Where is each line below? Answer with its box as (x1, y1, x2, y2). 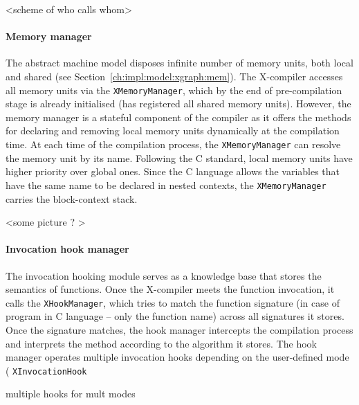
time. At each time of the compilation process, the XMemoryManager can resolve (6, 137, 341, 152)
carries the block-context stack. (6, 191, 138, 206)
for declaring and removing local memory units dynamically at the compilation (6, 123, 340, 138)
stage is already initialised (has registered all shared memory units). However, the (6, 96, 351, 111)
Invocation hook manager (6, 242, 129, 256)
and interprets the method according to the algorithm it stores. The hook (6, 336, 317, 350)
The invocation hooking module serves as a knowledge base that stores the (6, 268, 322, 282)
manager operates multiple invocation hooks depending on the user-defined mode (6, 350, 349, 364)
